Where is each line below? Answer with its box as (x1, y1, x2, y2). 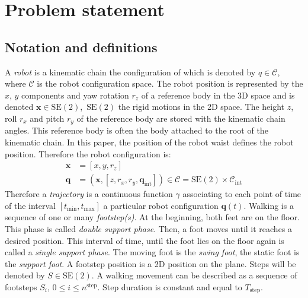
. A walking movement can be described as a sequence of (91, 269, 297, 281)
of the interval (5, 199, 56, 211)
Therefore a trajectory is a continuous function (5, 188, 173, 200)
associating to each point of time (182, 188, 301, 200)
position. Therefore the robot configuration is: (5, 147, 171, 160)
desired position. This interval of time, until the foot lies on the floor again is (5, 234, 284, 246)
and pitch (30, 112, 65, 124)
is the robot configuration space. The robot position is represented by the (37, 77, 303, 90)
